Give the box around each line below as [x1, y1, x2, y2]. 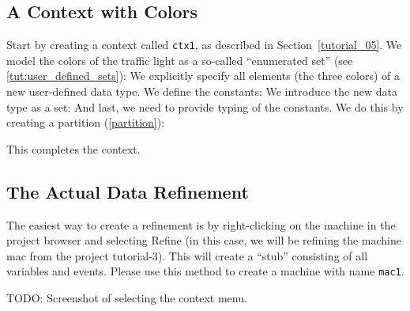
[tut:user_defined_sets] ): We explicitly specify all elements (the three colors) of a [6, 67, 400, 84]
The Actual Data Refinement [6, 179, 249, 203]
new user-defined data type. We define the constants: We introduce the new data [6, 83, 397, 100]
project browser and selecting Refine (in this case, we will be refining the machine [6, 232, 401, 248]
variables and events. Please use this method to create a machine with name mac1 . [6, 263, 404, 279]
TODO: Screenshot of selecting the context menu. [6, 290, 247, 306]
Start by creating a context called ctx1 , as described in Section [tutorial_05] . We [6, 36, 402, 53]
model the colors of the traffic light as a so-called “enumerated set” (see [6, 51, 353, 68]
